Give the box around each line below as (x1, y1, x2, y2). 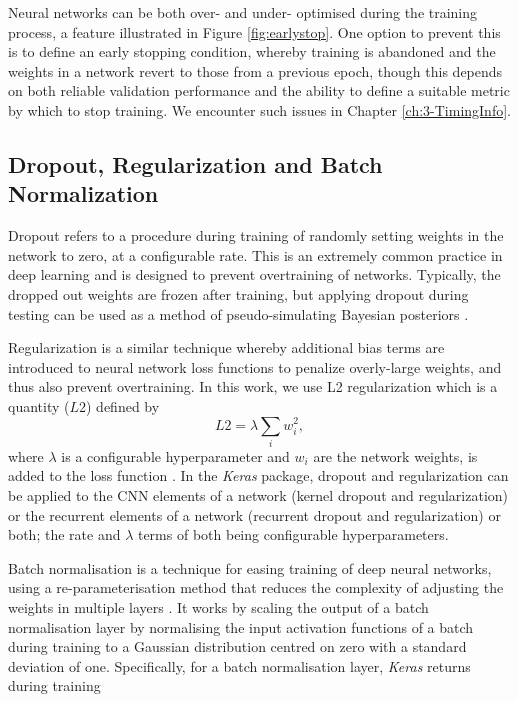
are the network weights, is (313, 445, 478, 466)
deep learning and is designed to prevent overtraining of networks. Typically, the (8, 264, 501, 285)
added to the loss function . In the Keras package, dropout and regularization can (8, 465, 509, 486)
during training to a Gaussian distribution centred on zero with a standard (8, 636, 467, 657)
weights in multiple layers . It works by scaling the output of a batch (8, 596, 429, 617)
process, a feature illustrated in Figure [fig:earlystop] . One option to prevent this (8, 21, 501, 42)
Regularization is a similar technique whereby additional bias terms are (8, 337, 445, 358)
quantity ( (8, 395, 70, 416)
